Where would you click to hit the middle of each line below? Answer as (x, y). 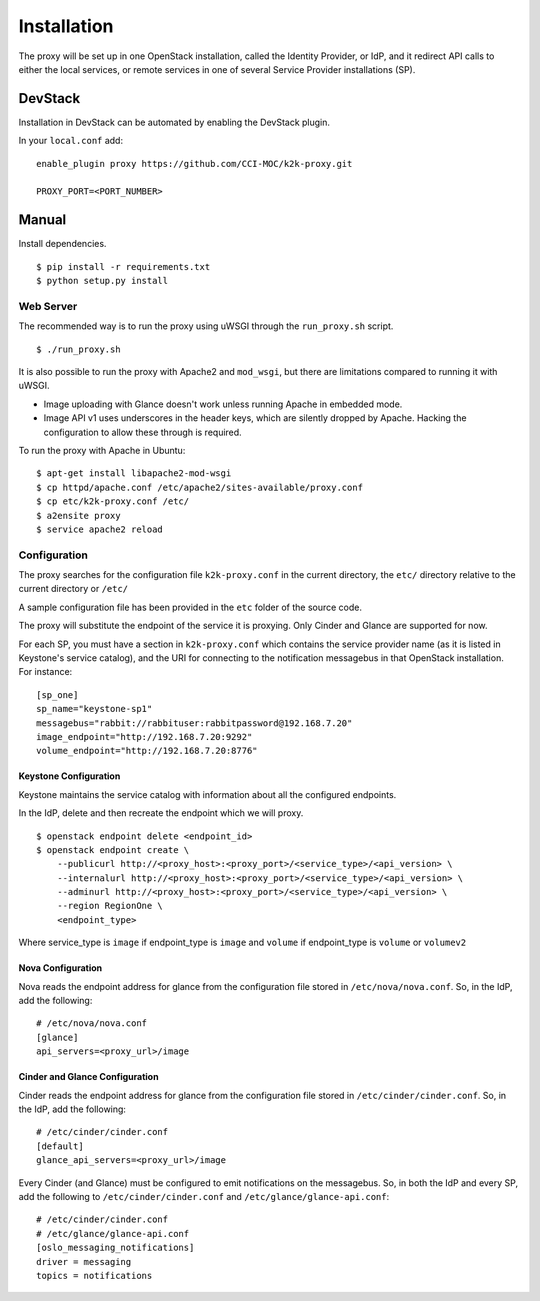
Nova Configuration (60, 968)
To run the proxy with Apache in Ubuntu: (102, 450)
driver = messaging (84, 1261)
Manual (42, 220)
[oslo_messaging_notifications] (115, 1248)
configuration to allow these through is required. (142, 432)
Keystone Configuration (69, 776)
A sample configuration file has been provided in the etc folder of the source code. (190, 607)
